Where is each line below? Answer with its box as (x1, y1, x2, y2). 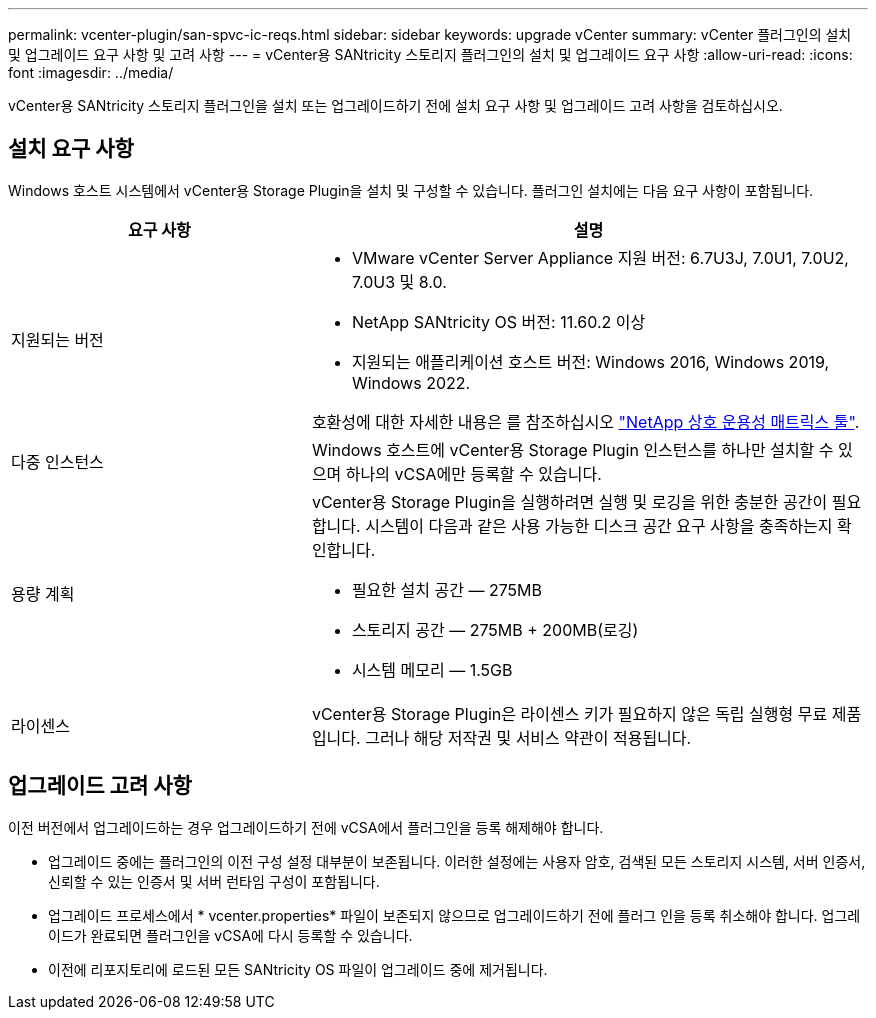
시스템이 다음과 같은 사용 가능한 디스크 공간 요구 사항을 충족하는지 (365, 515, 833, 536)
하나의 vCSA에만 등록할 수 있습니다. (345, 463, 602, 484)
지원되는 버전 (11, 329, 104, 350)
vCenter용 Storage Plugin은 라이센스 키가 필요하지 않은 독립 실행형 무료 (311, 703, 828, 724)
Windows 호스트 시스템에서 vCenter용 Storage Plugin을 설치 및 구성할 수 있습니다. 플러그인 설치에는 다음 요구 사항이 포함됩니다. (8, 181, 814, 199)
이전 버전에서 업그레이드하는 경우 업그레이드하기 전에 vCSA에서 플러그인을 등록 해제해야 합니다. (8, 818, 604, 836)
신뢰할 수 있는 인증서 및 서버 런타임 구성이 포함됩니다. (48, 872, 380, 890)
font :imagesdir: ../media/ (8, 64, 174, 81)
